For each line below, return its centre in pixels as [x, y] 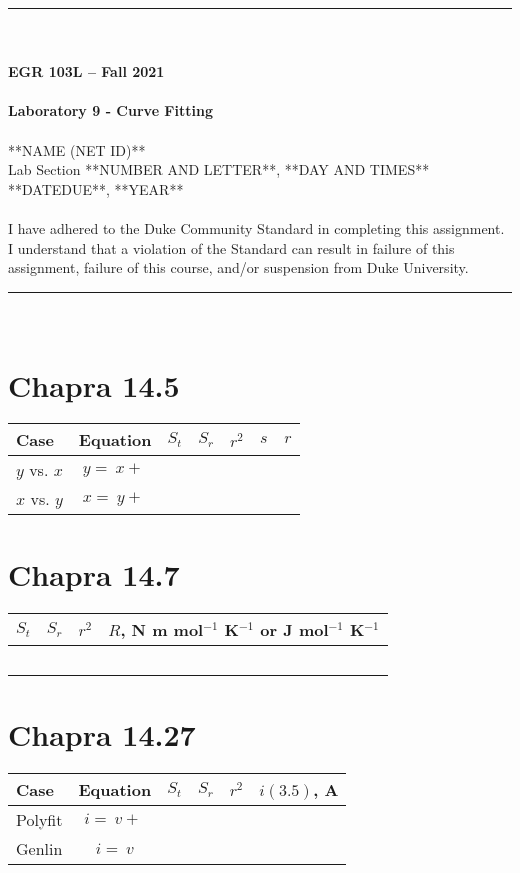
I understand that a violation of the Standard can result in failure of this [231, 247]
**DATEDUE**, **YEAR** [96, 188]
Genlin [39, 848]
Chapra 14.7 [94, 573]
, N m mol [162, 629]
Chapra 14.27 [102, 733]
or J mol [294, 629]
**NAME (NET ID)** [77, 149]
